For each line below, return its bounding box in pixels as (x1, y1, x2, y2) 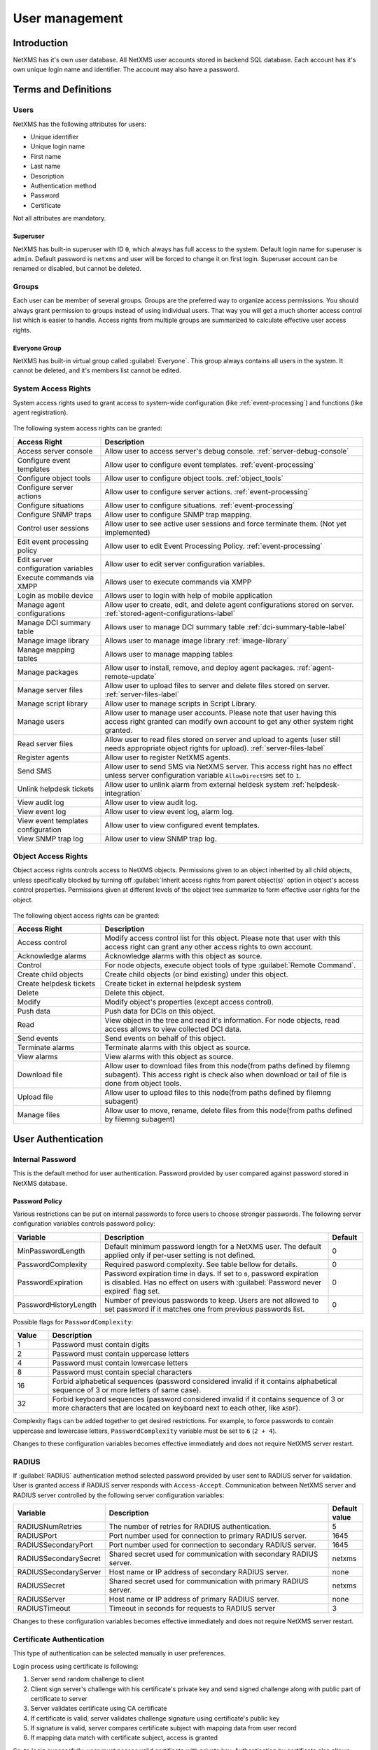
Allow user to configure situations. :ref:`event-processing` (104, 500, 295, 510)
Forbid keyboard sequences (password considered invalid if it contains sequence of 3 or (52, 1394, 344, 1404)
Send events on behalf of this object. (104, 1033, 226, 1043)
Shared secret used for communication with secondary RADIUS (108, 1549, 318, 1559)
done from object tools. (104, 1079, 182, 1088)
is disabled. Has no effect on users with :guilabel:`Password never (104, 1277, 322, 1287)
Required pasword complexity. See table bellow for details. (104, 1259, 298, 1269)
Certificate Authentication (13, 1634, 104, 1644)
